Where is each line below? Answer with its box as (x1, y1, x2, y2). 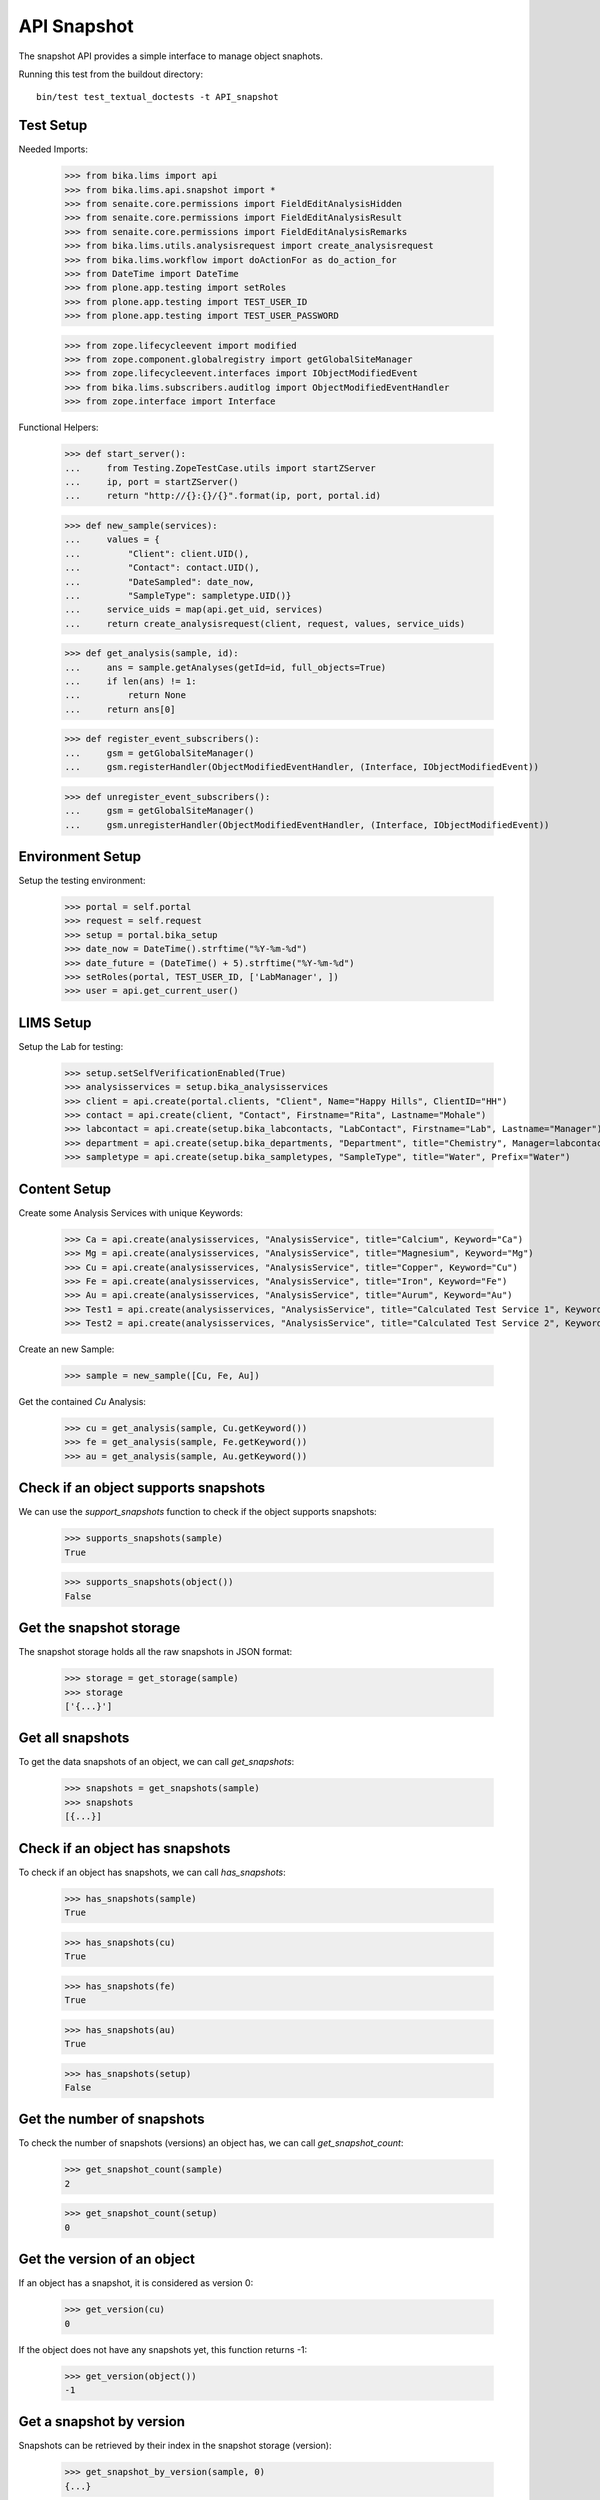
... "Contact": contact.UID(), (64, 562, 260, 574)
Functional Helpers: (18, 421, 99, 434)
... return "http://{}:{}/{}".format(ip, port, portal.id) (64, 490, 382, 502)
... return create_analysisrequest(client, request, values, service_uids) (64, 618, 466, 629)
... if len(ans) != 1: (64, 676, 197, 687)
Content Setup (18, 1180, 112, 1197)
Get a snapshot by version (18, 2413, 185, 2430)
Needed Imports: (18, 143, 89, 155)
